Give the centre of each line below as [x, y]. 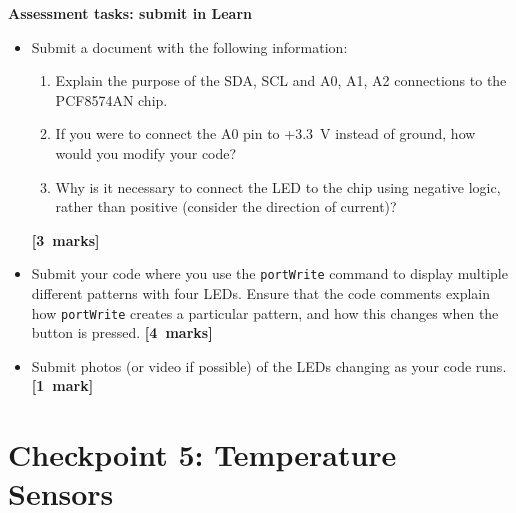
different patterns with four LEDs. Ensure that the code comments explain [260, 293]
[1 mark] [62, 385]
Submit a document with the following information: [189, 46]
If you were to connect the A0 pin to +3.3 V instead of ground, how [265, 133]
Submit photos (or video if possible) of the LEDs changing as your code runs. [269, 365]
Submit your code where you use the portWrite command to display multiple [269, 273]
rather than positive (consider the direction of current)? [226, 206]
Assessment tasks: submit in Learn [130, 13]
